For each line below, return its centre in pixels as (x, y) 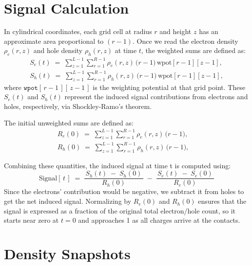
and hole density (58, 50)
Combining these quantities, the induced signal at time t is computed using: (117, 165)
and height (175, 31)
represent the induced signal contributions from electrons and (156, 97)
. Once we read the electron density (185, 41)
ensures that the (222, 201)
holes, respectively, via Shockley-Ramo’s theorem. (78, 106)
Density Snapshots (67, 254)
